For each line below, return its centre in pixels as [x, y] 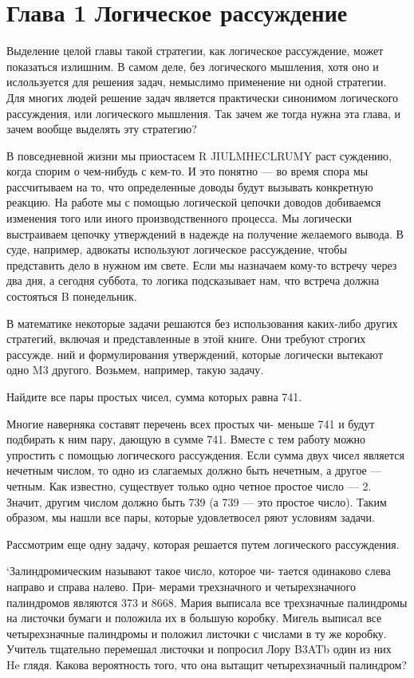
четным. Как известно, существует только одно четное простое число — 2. [189, 485]
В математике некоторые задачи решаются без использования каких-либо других [202, 323]
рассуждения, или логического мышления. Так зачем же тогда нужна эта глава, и [203, 113]
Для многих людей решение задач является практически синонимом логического [203, 97]
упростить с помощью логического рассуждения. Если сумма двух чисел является [205, 454]
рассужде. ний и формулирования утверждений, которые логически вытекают [195, 354]
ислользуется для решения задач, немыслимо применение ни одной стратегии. [197, 82]
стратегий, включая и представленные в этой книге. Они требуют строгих [186, 339]
